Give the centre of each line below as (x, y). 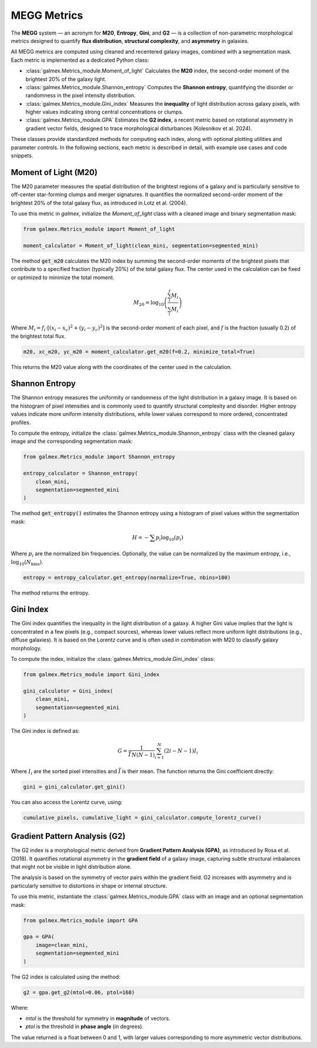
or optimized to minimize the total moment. (63, 277)
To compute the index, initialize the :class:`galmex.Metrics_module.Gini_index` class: (113, 659)
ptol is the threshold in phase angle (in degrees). (85, 1027)
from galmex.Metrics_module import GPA (80, 920)
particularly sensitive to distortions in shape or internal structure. (89, 886)
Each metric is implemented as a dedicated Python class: (80, 60)
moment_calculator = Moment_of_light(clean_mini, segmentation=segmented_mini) (141, 246)
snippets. (22, 156)
